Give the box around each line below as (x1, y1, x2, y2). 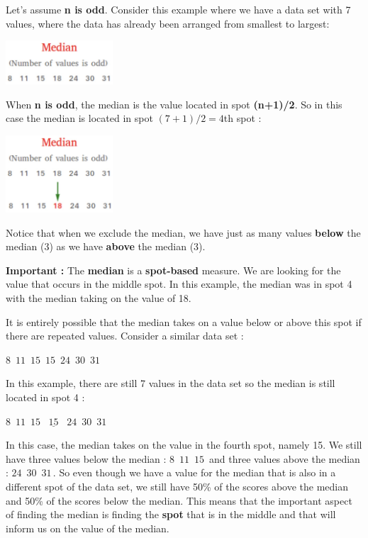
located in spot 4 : (6, 389, 85, 404)
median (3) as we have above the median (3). (6, 239, 206, 254)
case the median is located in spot (6, 111, 153, 125)
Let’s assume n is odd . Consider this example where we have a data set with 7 (6, 2, 351, 16)
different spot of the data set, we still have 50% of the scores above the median (6, 478, 348, 493)
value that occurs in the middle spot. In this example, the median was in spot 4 (6, 276, 352, 291)
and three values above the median (209, 451, 360, 466)
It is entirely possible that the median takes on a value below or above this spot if (6, 314, 362, 329)
